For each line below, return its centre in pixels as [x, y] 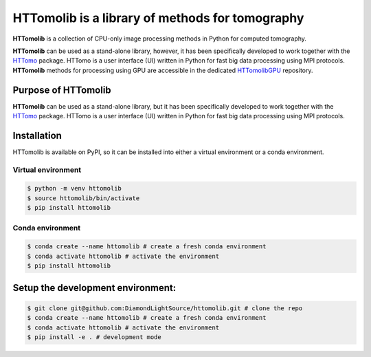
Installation [37, 135]
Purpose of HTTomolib [62, 90]
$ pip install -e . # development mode [94, 337]
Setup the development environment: [94, 288]
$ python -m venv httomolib [74, 188]
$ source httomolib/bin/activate [83, 198]
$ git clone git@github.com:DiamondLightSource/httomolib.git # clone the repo [165, 308]
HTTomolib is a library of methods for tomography [158, 18]
